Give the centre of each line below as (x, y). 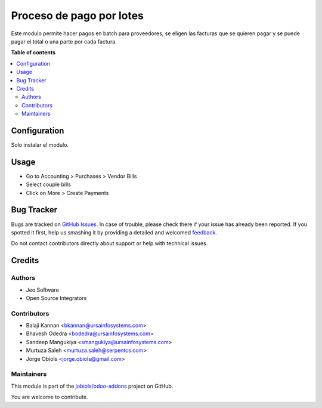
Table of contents (33, 52)
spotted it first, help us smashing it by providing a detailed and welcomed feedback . (114, 232)
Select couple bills (49, 184)
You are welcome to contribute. (49, 397)
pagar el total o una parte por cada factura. (64, 41)
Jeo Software (42, 290)
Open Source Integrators (56, 298)
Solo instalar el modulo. (40, 145)
